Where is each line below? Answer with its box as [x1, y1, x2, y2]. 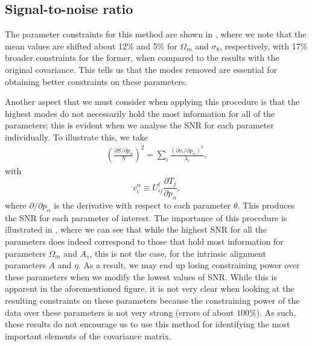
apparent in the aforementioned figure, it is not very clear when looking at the [5, 282, 294, 295]
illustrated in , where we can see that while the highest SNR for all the [5, 223, 267, 236]
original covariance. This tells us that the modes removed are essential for [5, 63, 277, 75]
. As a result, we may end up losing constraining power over [78, 259, 300, 271]
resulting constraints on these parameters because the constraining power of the [5, 294, 300, 306]
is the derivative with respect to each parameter [54, 198, 231, 211]
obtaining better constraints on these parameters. [5, 75, 188, 87]
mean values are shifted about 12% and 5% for [5, 39, 177, 52]
